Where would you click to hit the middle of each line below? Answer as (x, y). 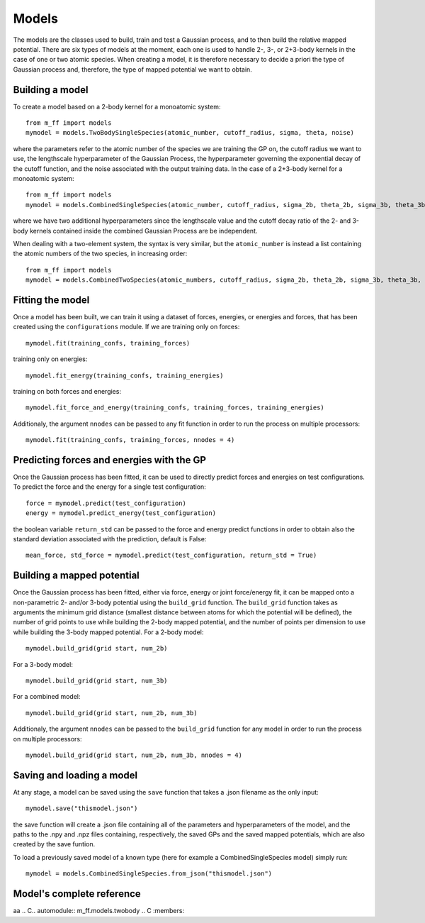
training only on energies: (50, 359)
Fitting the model (51, 300)
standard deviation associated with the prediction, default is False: (110, 538)
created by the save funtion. (54, 844)
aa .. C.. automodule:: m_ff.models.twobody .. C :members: (98, 911)
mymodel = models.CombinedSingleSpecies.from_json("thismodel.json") (149, 874)
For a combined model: (47, 697)
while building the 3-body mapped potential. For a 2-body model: (108, 632)
